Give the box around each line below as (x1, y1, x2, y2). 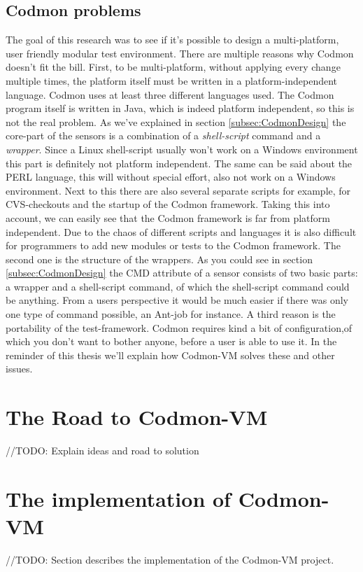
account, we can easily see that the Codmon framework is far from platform (6, 210, 330, 225)
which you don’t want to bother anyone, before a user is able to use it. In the (6, 334, 337, 349)
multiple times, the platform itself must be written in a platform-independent (6, 73, 338, 88)
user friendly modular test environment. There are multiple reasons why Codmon (6, 46, 354, 60)
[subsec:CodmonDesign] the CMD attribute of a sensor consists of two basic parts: (6, 265, 358, 280)
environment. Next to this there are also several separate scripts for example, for (6, 183, 351, 197)
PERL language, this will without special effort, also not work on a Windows (6, 169, 336, 184)
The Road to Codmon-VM (6, 403, 268, 431)
